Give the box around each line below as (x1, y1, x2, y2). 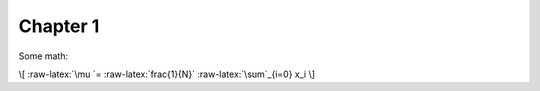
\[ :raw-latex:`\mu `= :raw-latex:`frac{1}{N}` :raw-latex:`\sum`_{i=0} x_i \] (18, 68, 315, 80)
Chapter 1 (18, 15, 100, 37)
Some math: (18, 50, 69, 62)
